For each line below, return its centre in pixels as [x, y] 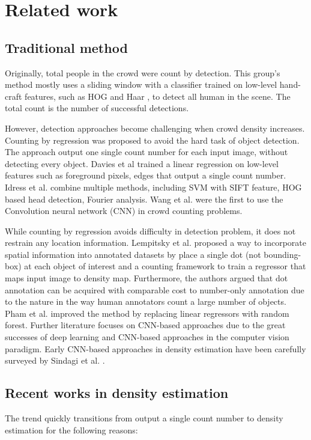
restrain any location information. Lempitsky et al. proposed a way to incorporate [155, 243]
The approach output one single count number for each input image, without [146, 152]
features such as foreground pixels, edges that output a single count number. [146, 175]
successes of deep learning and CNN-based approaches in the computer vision [147, 337]
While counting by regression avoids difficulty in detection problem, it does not [150, 231]
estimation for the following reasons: [71, 429]
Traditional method [66, 47]
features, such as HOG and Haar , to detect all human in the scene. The [158, 96]
